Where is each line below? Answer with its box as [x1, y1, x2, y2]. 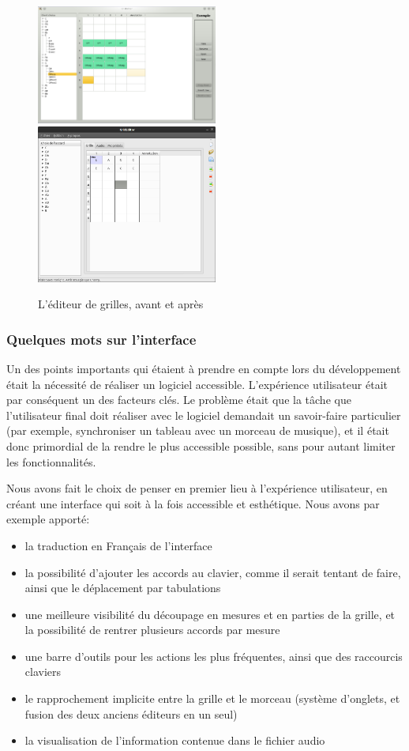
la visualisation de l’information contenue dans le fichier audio [24, 732, 325, 749]
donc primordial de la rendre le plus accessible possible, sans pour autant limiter [6, 437, 396, 454]
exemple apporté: [6, 511, 90, 527]
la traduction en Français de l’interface [24, 537, 212, 553]
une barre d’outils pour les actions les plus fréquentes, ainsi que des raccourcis [24, 647, 403, 664]
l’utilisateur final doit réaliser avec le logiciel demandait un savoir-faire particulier [6, 406, 401, 423]
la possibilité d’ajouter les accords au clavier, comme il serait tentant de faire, [24, 564, 401, 580]
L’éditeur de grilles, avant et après [38, 296, 204, 312]
